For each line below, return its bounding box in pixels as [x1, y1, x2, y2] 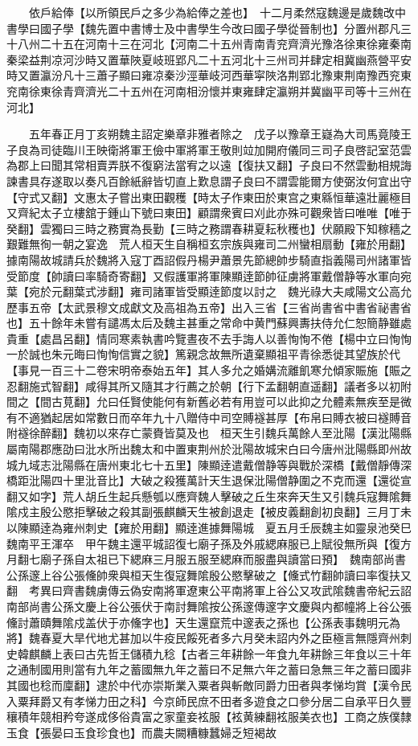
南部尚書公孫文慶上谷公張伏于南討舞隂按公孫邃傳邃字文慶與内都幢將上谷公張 [6, 597, 412, 614]
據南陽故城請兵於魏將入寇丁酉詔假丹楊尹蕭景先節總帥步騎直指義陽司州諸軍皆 [6, 251, 412, 268]
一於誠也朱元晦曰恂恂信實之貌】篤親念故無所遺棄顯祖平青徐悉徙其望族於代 [6, 346, 400, 363]
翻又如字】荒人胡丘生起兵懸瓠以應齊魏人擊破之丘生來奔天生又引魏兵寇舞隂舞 [6, 487, 412, 504]
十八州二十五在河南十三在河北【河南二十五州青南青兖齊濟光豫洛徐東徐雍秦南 [6, 35, 412, 52]
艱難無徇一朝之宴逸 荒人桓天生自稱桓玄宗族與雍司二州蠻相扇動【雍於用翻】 [6, 236, 412, 252]
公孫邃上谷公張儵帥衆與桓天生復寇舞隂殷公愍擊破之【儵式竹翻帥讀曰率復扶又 [6, 566, 412, 583]
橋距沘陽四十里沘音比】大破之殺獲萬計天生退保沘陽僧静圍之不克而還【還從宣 [6, 472, 412, 489]
